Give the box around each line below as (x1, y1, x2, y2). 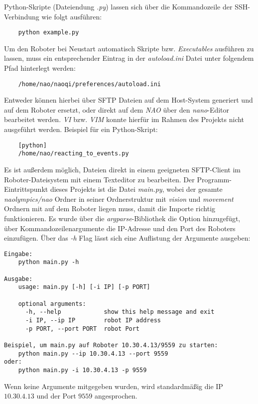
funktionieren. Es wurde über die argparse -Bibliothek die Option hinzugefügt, (4, 213, 241, 223)
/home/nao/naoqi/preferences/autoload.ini (18, 80, 161, 88)
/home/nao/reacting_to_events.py (18, 150, 129, 157)
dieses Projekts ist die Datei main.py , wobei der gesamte (50, 184, 223, 194)
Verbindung (4, 11, 39, 21)
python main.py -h (18, 259, 79, 266)
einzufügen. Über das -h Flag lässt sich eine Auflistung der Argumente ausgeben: (4, 233, 251, 243)
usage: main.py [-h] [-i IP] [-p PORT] (18, 283, 150, 291)
